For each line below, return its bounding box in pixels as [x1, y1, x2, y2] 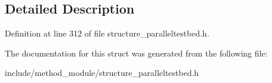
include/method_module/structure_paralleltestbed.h [5, 67, 199, 79]
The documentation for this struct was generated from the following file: [5, 47, 268, 59]
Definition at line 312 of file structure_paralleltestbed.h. [5, 27, 210, 39]
